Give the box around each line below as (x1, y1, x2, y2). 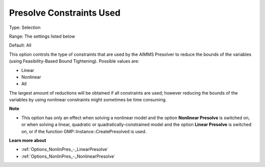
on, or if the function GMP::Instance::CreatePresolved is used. (21, 128, 147, 134)
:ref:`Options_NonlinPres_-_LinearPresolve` (21, 146, 109, 152)
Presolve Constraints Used (9, 7, 121, 18)
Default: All (9, 42, 31, 48)
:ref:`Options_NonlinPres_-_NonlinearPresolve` (21, 153, 116, 159)
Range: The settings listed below (9, 33, 76, 39)
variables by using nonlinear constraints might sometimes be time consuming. (9, 97, 167, 103)
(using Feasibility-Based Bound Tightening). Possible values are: (9, 58, 139, 64)
